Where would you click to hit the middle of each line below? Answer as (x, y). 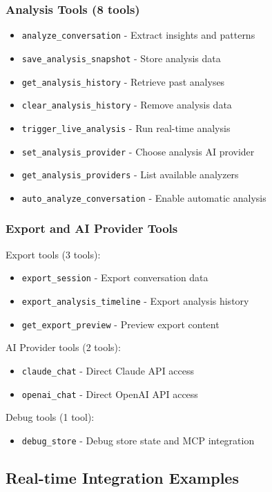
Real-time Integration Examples (122, 477)
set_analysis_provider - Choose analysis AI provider (138, 151)
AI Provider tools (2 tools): (63, 347)
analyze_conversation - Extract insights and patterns (138, 35)
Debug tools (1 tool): (50, 417)
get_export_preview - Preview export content (120, 324)
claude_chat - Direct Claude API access (108, 370)
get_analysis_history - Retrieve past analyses (123, 81)
